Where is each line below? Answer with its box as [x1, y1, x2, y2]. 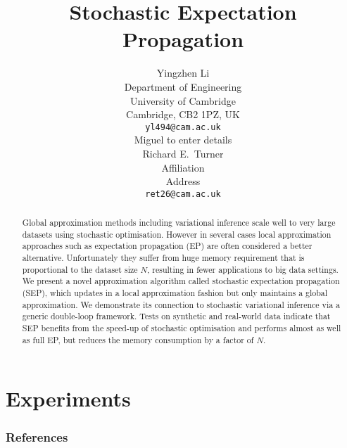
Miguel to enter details [134, 132, 232, 147]
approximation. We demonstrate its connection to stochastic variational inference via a [22, 298, 341, 310]
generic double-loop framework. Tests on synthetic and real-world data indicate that [22, 310, 331, 322]
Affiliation [161, 160, 205, 174]
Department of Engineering [124, 79, 242, 94]
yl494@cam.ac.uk [145, 122, 221, 132]
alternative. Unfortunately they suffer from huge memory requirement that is [22, 252, 305, 264]
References [6, 428, 68, 445]
